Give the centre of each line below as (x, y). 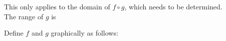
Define (14, 33)
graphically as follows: (84, 33)
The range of (24, 16)
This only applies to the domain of (57, 6)
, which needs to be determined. (173, 6)
